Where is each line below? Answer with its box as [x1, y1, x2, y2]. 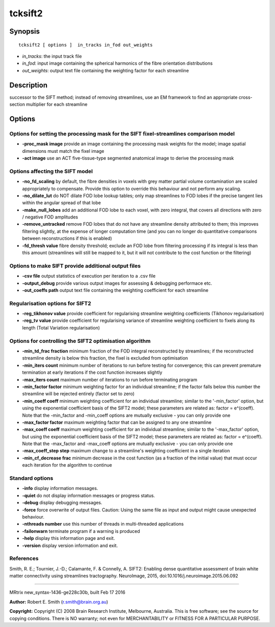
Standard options [9, 475, 53, 482]
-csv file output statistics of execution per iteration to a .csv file [22, 273, 156, 279]
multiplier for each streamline [26, 101, 88, 107]
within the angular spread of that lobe [22, 200, 101, 206]
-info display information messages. [22, 485, 98, 492]
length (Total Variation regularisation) [22, 324, 100, 331]
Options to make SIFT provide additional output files [9, 262, 141, 269]
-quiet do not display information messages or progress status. [22, 492, 155, 499]
